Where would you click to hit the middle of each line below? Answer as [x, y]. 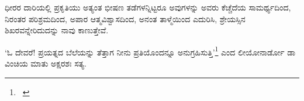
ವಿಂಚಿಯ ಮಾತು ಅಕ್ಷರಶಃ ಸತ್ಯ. [46, 63]
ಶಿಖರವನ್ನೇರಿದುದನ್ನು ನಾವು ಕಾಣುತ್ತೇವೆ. [57, 30]
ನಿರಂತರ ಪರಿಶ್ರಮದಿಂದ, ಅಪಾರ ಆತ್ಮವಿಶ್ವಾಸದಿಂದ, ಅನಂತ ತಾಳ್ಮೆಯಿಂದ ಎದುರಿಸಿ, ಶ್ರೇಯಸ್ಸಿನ [125, 18]
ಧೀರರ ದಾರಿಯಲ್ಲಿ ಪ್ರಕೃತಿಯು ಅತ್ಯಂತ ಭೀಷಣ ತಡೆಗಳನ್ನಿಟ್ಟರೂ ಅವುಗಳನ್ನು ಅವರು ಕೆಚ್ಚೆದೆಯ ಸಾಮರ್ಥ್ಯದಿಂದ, [148, 7]
